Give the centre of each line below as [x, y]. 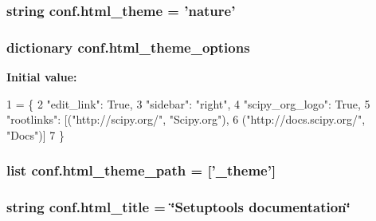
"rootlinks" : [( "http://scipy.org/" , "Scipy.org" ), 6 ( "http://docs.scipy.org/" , [186, 119]
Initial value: [42, 77]
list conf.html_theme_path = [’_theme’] [141, 170]
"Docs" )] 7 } [35, 134]
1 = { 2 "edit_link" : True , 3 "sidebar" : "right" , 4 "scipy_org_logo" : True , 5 [188, 103]
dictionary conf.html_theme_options [128, 47]
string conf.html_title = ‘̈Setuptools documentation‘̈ [178, 207]
